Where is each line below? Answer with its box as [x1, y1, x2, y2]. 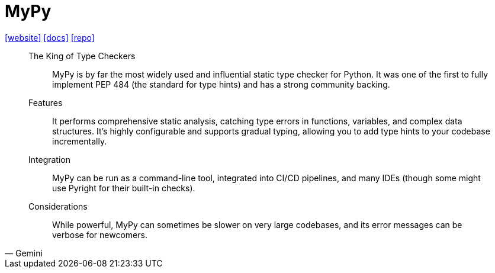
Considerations [28, 201, 88, 211]
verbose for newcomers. [52, 229, 147, 240]
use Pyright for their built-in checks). [52, 182, 195, 193]
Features [28, 97, 63, 108]
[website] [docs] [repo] [5, 32, 95, 43]
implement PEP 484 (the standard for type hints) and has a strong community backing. [52, 79, 390, 89]
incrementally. [52, 136, 107, 146]
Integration [28, 154, 70, 165]
